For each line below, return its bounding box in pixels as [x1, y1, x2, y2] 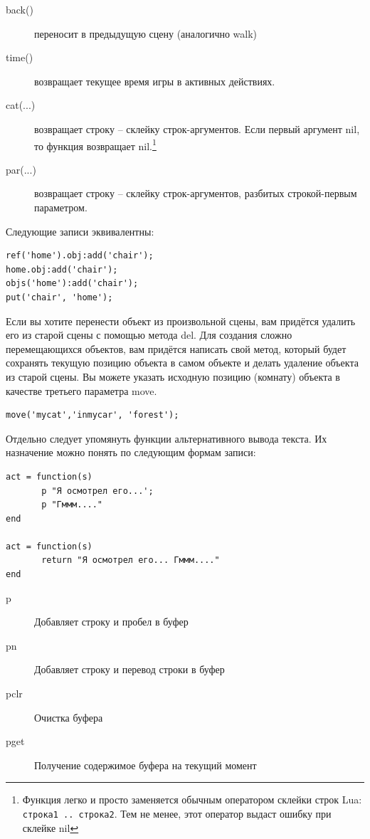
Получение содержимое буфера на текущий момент [34, 757, 257, 772]
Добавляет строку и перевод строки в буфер [34, 662, 225, 677]
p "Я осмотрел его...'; [41, 485, 154, 496]
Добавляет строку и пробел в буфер [34, 614, 189, 629]
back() [6, 2, 33, 16]
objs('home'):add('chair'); [6, 278, 139, 289]
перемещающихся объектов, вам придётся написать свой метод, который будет [6, 341, 347, 356]
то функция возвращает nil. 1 [34, 136, 157, 153]
